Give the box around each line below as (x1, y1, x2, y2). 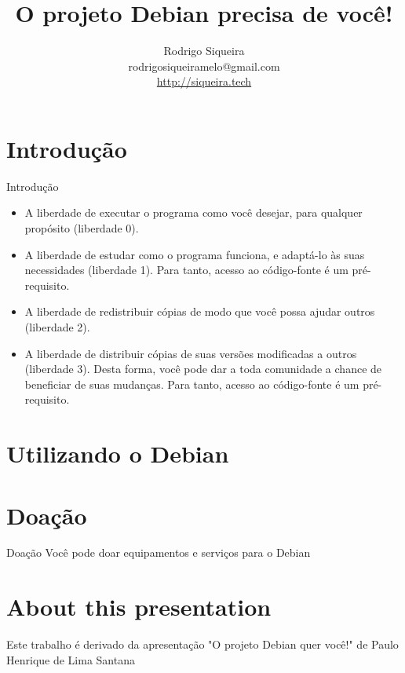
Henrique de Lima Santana (6, 651, 135, 668)
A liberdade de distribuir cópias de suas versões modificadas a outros (24, 345, 357, 361)
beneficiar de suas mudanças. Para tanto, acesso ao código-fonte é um (24, 375, 359, 392)
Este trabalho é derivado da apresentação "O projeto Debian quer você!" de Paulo (6, 636, 399, 653)
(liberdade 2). (24, 319, 90, 335)
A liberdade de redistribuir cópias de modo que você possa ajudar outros (24, 303, 375, 320)
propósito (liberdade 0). (24, 220, 139, 236)
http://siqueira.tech (156, 73, 252, 90)
